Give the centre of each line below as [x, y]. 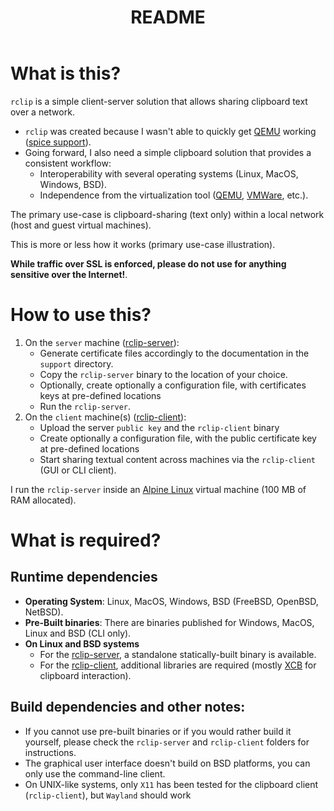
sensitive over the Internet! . [69, 274]
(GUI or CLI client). [78, 470]
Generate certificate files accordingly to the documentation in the [174, 353]
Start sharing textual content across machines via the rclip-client [178, 459]
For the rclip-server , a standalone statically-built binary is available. [178, 654]
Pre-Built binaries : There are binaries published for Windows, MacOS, [169, 622]
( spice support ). [58, 142]
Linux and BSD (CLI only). [78, 633]
